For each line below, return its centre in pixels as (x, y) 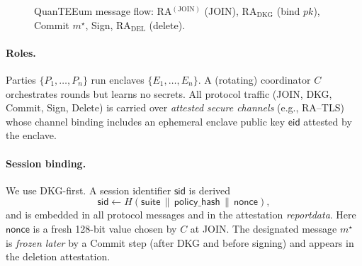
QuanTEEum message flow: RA (103, 11)
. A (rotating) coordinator (254, 79)
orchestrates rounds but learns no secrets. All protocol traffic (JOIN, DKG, (169, 93)
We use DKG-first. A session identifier (89, 190)
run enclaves (118, 79)
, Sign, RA (108, 24)
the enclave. (31, 135)
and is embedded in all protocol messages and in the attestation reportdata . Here (181, 215)
